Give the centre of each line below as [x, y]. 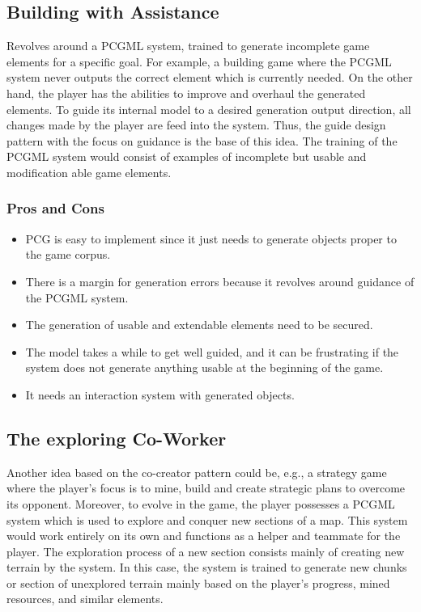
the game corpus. [68, 254]
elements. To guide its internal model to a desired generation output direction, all [209, 109]
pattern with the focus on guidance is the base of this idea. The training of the [202, 140]
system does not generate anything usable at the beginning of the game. [204, 367]
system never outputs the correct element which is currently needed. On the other [210, 77]
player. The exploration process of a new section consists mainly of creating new [206, 551]
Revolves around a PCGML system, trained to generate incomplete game [188, 46]
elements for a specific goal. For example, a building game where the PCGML [199, 61]
